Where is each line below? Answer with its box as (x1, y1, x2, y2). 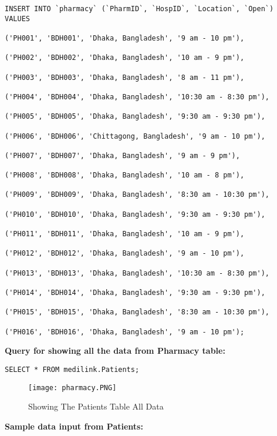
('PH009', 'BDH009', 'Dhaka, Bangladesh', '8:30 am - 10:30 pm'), (5, 190, 270, 199)
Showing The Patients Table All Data (28, 400, 164, 412)
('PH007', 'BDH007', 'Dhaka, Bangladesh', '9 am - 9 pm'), (5, 151, 240, 160)
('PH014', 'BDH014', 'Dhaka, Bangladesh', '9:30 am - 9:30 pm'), (5, 289, 265, 297)
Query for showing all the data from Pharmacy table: (5, 344, 225, 357)
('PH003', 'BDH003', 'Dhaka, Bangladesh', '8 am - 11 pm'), (5, 73, 245, 82)
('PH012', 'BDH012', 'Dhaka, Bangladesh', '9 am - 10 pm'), (5, 249, 245, 258)
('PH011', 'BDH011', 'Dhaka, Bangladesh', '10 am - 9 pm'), (5, 230, 245, 239)
